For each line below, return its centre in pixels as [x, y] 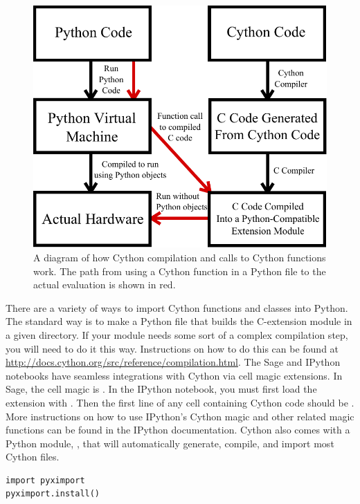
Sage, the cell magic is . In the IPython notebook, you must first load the [161, 389]
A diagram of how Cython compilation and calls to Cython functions [180, 257]
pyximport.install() [53, 494]
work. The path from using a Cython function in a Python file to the [180, 271]
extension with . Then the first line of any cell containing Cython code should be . [180, 402]
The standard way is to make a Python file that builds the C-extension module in [179, 321]
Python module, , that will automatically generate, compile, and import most [170, 443]
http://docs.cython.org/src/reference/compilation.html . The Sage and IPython [173, 362]
